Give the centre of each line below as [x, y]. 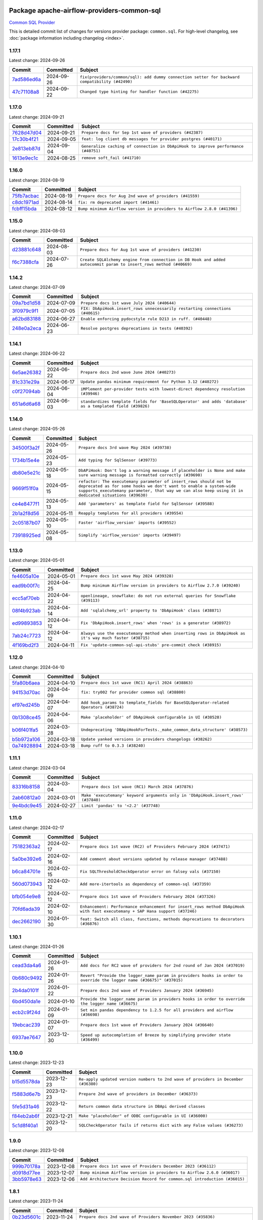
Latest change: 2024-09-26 [37, 61]
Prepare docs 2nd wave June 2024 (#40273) [128, 373]
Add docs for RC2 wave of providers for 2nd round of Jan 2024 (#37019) [163, 966]
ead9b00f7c [26, 586]
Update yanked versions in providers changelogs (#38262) [147, 739]
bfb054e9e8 [26, 896]
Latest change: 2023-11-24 [36, 1201]
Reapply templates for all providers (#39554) [131, 513]
